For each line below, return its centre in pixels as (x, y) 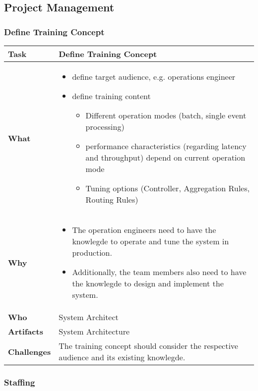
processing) (105, 127)
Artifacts (26, 331)
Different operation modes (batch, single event (166, 115)
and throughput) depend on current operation (165, 157)
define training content (111, 96)
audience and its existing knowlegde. (122, 357)
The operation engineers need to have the (144, 230)
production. (92, 252)
